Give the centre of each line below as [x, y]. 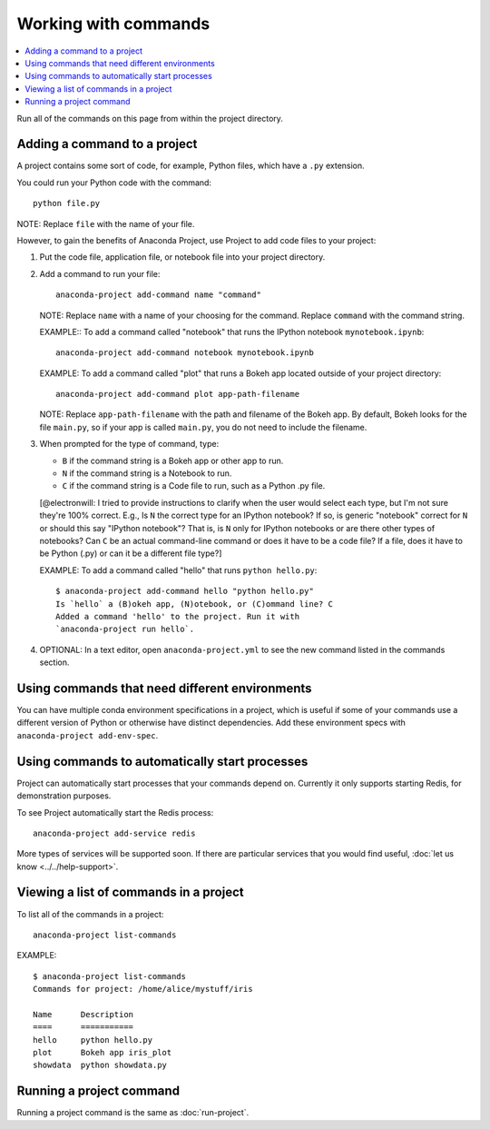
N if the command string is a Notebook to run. [147, 473]
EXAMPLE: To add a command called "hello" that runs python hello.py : [178, 570]
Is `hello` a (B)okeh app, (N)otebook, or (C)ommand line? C [194, 604]
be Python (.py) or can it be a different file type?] [131, 553]
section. [54, 662]
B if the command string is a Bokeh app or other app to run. [173, 461]
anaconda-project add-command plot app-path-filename [177, 394]
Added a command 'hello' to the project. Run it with [177, 616]
